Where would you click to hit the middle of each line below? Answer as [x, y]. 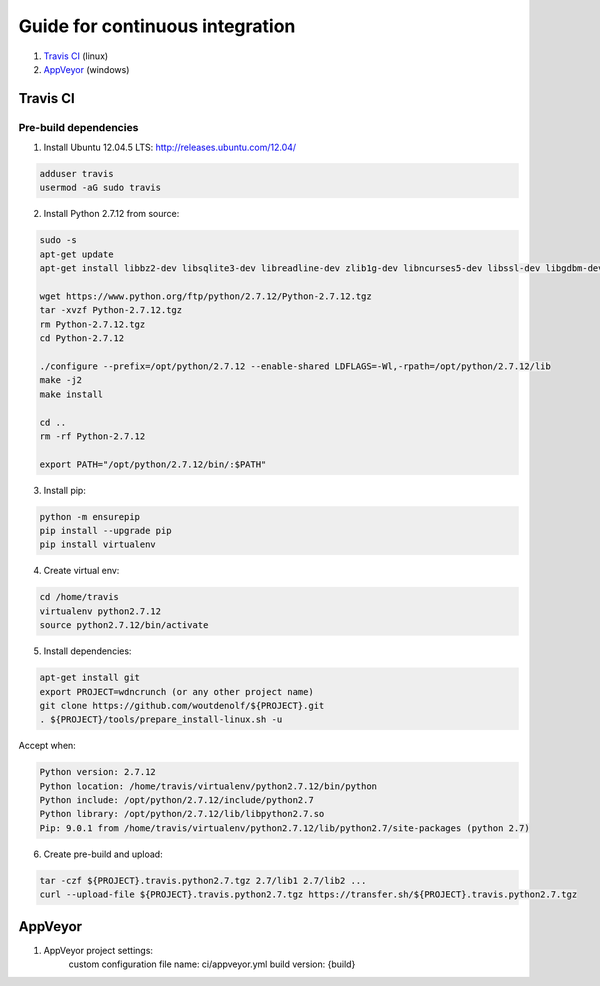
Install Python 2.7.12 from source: [111, 214]
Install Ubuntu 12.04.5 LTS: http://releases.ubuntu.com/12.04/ [170, 147]
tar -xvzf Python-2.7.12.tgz [111, 310]
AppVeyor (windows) [86, 69]
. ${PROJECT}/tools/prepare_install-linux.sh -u [161, 719]
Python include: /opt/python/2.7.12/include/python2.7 [176, 800]
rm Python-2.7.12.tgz [92, 324]
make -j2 [61, 380]
